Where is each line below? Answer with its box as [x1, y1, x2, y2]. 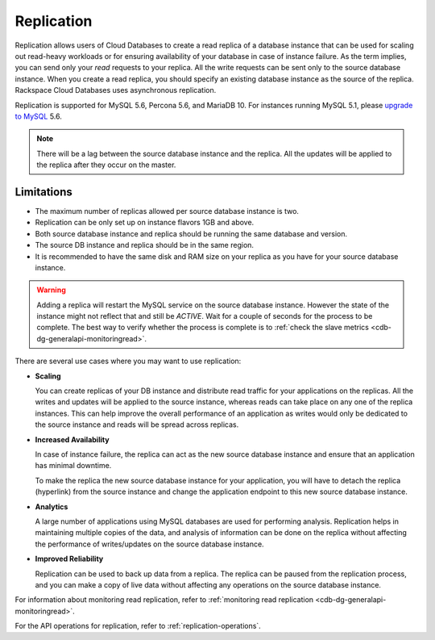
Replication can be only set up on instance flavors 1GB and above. [35, 218, 255, 228]
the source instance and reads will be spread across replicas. [35, 420, 239, 429]
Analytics [35, 501, 68, 512]
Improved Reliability [35, 554, 104, 564]
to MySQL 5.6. [14, 111, 62, 121]
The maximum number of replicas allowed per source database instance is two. [35, 206, 300, 215]
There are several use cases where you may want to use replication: [14, 356, 242, 366]
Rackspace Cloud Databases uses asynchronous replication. [14, 86, 217, 95]
